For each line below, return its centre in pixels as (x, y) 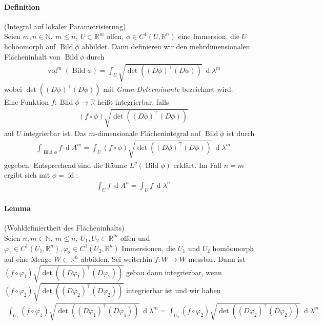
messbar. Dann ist (217, 259)
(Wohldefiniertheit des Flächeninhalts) (64, 228)
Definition (22, 6)
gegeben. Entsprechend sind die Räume (66, 165)
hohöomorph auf (30, 46)
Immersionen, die (149, 248)
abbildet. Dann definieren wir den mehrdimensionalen (166, 46)
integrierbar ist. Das (55, 133)
